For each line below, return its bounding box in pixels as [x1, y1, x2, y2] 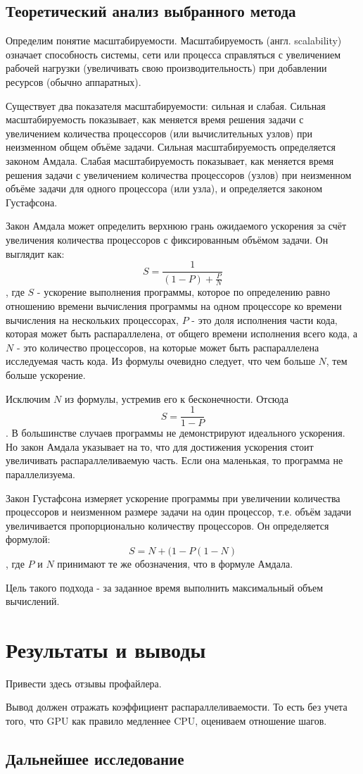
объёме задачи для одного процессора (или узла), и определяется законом [6, 181, 322, 196]
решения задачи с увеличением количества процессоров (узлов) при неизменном [6, 167, 352, 182]
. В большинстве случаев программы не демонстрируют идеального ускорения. [6, 425, 345, 440]
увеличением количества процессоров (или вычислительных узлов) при [6, 125, 312, 140]
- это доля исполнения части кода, [191, 312, 338, 327]
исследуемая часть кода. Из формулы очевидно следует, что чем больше [6, 354, 315, 368]
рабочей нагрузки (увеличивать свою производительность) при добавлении [6, 61, 327, 75]
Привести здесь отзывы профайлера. [6, 675, 162, 690]
